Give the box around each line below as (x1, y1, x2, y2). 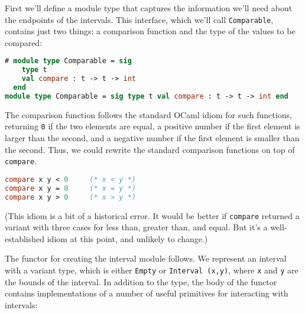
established (5, 232, 45, 244)
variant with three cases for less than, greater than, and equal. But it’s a (5, 221, 268, 233)
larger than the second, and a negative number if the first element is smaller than (5, 132, 300, 144)
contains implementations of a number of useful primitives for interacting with (5, 287, 288, 299)
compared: (5, 36, 43, 48)
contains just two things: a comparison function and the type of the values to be (5, 25, 296, 37)
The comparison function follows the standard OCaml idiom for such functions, (5, 108, 292, 120)
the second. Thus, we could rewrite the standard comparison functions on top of (5, 143, 295, 155)
